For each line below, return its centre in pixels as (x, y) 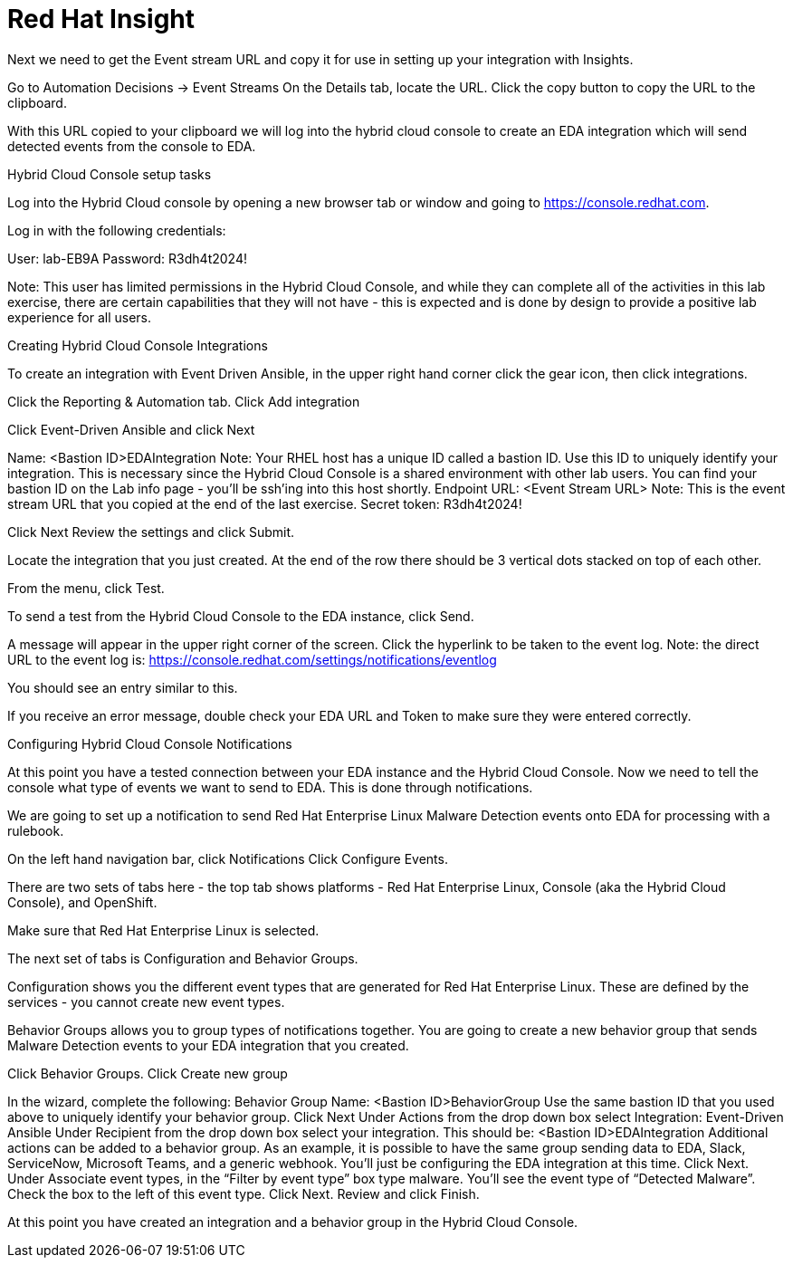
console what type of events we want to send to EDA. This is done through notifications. (270, 787)
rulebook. (36, 830)
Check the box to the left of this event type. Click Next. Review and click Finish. (244, 1193)
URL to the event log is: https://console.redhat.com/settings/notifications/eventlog (252, 659)
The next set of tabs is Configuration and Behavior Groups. (183, 958)
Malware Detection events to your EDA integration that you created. (208, 1045)
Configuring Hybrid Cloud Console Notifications (150, 743)
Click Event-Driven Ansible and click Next (131, 429)
